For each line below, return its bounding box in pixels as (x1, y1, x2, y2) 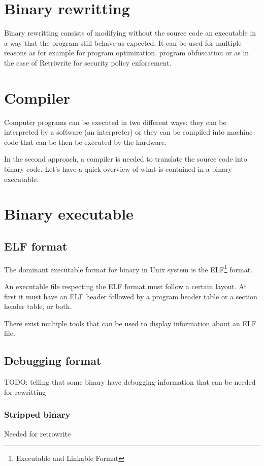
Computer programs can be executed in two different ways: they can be (4, 116, 226, 127)
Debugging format (4, 353, 102, 368)
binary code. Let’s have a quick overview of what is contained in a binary (4, 164, 232, 174)
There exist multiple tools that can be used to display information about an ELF (4, 318, 256, 328)
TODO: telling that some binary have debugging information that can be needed (4, 377, 256, 387)
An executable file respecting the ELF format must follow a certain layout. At (4, 281, 247, 292)
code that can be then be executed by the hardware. (4, 136, 167, 147)
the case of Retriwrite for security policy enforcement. (4, 57, 172, 68)
